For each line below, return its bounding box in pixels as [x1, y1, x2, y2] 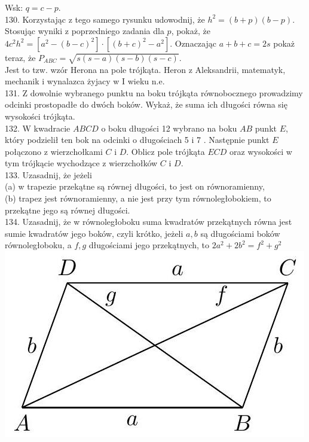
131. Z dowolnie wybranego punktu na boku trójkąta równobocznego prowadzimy [5, 86, 303, 99]
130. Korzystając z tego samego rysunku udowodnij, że [5, 13, 205, 25]
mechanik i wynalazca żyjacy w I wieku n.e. [5, 75, 165, 87]
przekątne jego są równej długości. [5, 203, 130, 216]
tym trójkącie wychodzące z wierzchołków [5, 157, 158, 169]
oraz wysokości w [230, 145, 292, 157]
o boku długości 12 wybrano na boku [101, 121, 237, 134]
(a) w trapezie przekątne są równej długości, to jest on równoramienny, [5, 180, 265, 193]
